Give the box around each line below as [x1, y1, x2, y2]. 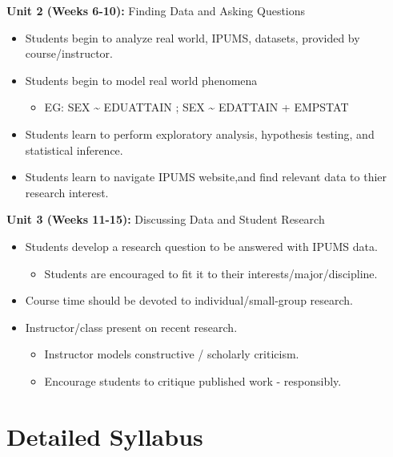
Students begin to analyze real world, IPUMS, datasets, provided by [25, 29, 360, 46]
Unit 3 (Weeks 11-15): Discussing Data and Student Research [6, 211, 325, 228]
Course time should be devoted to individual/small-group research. [25, 292, 354, 309]
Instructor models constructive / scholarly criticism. [44, 346, 299, 362]
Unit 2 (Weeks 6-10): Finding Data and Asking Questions [6, 2, 306, 18]
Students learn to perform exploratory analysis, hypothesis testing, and [25, 125, 375, 142]
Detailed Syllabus [6, 419, 203, 452]
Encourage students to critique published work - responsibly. [44, 372, 342, 389]
